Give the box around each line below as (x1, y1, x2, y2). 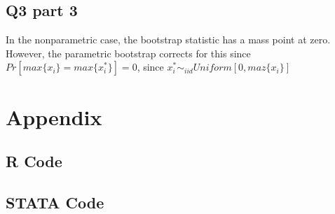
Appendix (6, 102, 102, 131)
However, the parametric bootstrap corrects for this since (6, 45, 251, 60)
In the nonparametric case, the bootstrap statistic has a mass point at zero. (6, 32, 331, 47)
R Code (6, 150, 62, 172)
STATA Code (6, 191, 104, 213)
